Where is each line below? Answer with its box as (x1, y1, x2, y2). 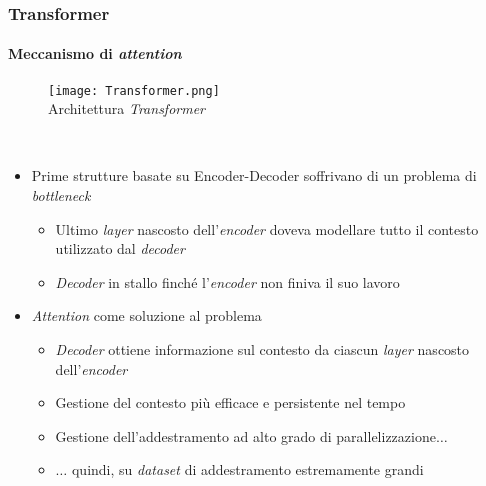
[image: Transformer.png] (48, 83, 220, 98)
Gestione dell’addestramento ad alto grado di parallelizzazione (55, 425, 436, 446)
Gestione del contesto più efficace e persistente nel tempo (55, 392, 406, 413)
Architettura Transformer (48, 98, 206, 119)
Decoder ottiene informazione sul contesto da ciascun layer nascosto (55, 339, 470, 360)
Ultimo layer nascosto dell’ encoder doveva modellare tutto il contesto (55, 218, 479, 239)
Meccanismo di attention (8, 43, 182, 64)
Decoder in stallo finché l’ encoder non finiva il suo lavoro (55, 271, 400, 292)
